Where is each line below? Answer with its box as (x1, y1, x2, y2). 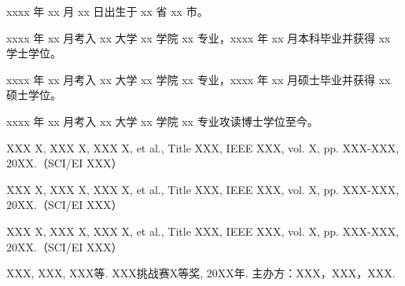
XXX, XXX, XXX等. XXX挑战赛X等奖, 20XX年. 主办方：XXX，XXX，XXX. (6, 265, 396, 281)
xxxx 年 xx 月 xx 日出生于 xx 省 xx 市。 (6, 3, 208, 19)
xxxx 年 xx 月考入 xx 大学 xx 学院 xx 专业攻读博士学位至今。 (6, 112, 318, 129)
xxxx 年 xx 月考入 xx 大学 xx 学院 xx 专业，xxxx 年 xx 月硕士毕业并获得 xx (6, 71, 391, 87)
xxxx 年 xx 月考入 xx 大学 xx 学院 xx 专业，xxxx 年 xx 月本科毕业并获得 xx (6, 29, 391, 46)
